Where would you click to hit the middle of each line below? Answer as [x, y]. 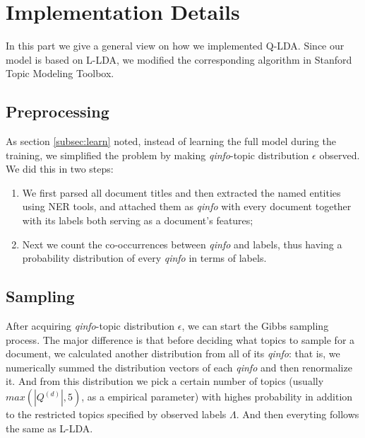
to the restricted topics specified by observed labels [116, 414]
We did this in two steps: [60, 169]
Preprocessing [58, 111]
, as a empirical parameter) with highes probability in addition [217, 397]
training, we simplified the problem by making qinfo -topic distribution [157, 155]
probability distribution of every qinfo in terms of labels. [144, 258]
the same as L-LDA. [49, 428]
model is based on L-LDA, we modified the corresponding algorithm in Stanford [179, 59]
